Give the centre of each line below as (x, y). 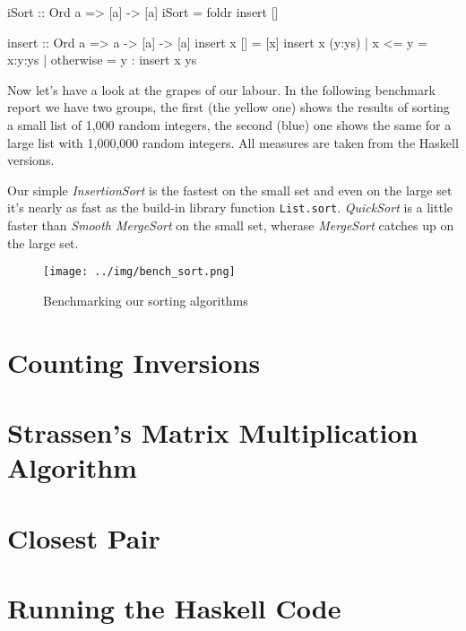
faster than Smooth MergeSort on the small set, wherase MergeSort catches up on (231, 225)
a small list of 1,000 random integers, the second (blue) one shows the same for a (229, 124)
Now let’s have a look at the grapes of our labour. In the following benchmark (221, 89)
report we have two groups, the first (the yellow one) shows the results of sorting (229, 107)
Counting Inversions (134, 362)
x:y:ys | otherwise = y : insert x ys (102, 60)
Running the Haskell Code (174, 607)
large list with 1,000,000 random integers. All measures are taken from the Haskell (233, 142)
